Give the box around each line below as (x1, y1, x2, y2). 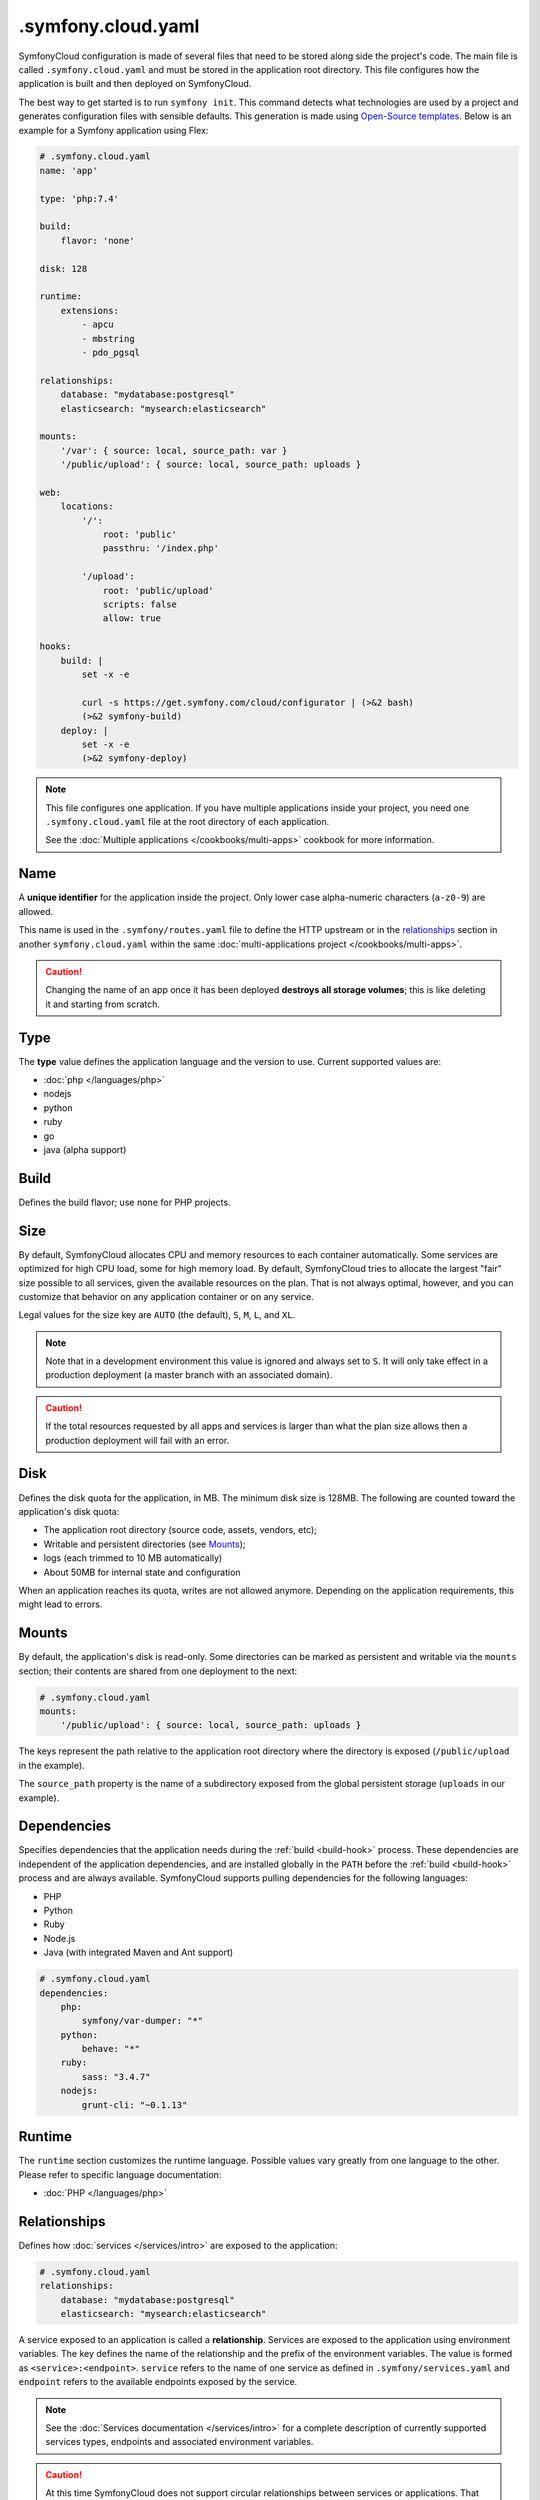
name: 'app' (39, 165, 99, 176)
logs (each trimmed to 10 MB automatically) (43, 1552, 223, 1564)
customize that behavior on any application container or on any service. (18, 1290, 314, 1302)
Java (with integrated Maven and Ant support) (43, 1946, 234, 1959)
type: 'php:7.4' (39, 193, 120, 204)
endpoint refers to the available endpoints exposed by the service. (18, 2376, 298, 2388)
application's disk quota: (18, 1505, 120, 1517)
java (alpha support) (43, 1143, 127, 1155)
